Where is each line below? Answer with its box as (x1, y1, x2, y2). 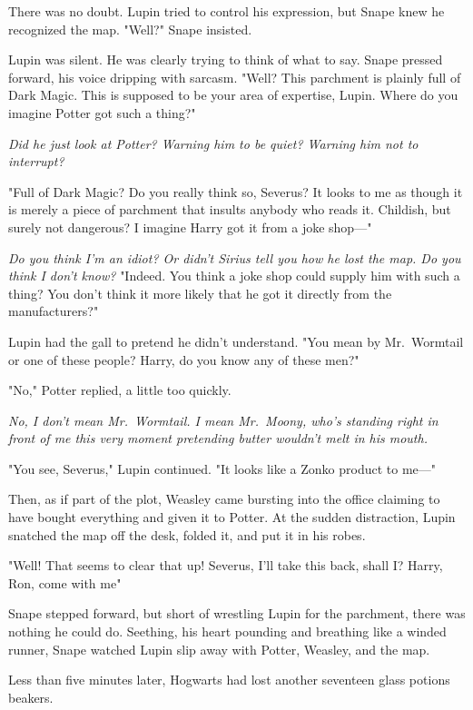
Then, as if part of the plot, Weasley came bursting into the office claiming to (8, 489, 440, 508)
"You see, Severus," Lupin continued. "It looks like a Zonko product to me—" (8, 459, 437, 478)
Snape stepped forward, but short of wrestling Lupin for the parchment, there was (8, 604, 466, 623)
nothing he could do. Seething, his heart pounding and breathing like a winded (8, 622, 447, 641)
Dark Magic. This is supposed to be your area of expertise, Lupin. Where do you (8, 85, 458, 104)
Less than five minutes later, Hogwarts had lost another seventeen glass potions (8, 670, 450, 689)
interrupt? (8, 152, 64, 171)
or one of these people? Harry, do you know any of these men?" (8, 350, 360, 369)
